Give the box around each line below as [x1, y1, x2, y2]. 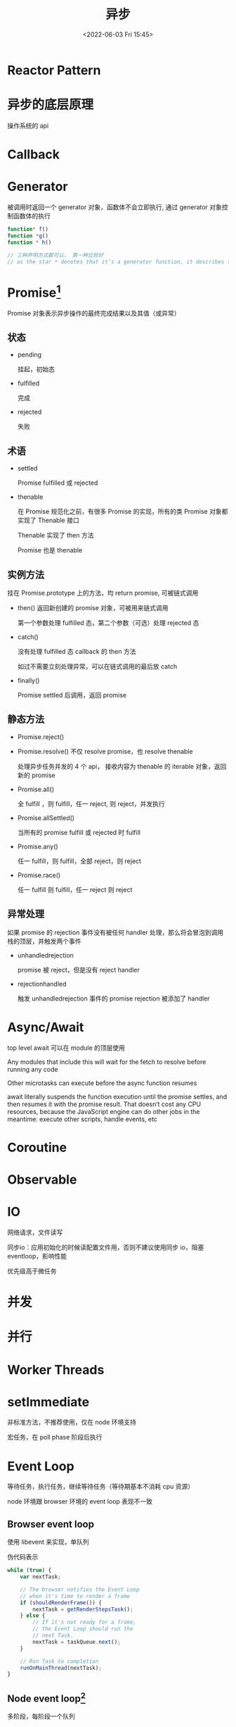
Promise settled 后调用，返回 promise [17, 691, 127, 700]
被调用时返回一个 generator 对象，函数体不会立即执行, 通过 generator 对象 [7, 203, 223, 211]
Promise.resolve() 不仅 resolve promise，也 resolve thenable [17, 747, 193, 755]
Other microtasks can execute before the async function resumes [7, 1079, 197, 1087]
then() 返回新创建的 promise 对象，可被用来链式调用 [17, 604, 169, 612]
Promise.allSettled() [17, 813, 75, 822]
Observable [7, 1172, 77, 1188]
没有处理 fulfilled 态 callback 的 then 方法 [17, 648, 136, 656]
